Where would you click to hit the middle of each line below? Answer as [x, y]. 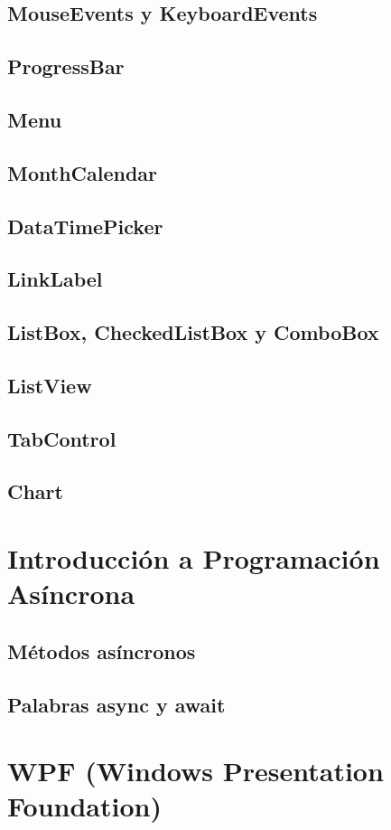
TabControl [62, 438]
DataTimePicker [85, 226]
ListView [50, 385]
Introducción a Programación [194, 558]
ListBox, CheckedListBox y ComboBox [193, 332]
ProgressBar [66, 66]
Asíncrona [71, 594]
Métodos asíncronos [102, 651]
